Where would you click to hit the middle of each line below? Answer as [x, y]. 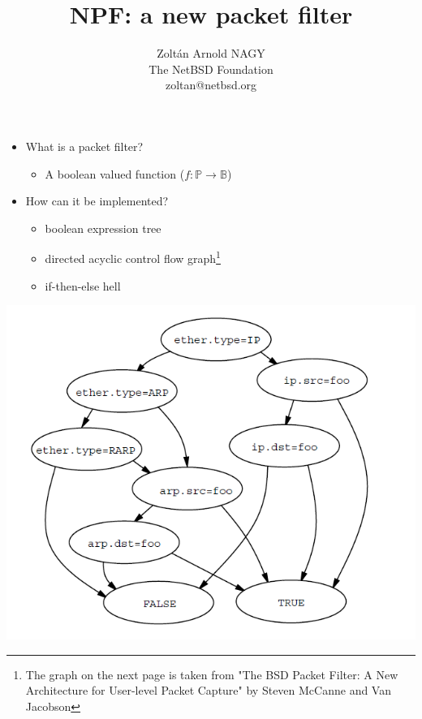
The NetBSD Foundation [211, 69]
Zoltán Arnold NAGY [211, 53]
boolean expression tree [103, 228]
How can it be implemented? [97, 201]
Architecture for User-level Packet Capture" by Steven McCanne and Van [208, 690]
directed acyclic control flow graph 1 [133, 257]
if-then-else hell [83, 285]
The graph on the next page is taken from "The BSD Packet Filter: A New [212, 674]
